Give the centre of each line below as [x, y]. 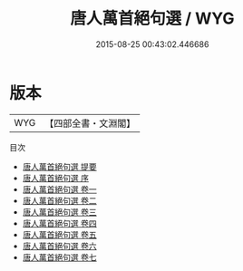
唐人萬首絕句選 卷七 [59, 257]
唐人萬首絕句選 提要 [59, 166]
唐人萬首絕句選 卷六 [59, 246]
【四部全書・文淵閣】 [90, 123]
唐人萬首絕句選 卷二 [59, 200]
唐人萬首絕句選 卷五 [59, 234]
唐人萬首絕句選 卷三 [59, 212]
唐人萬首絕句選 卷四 [59, 223]
